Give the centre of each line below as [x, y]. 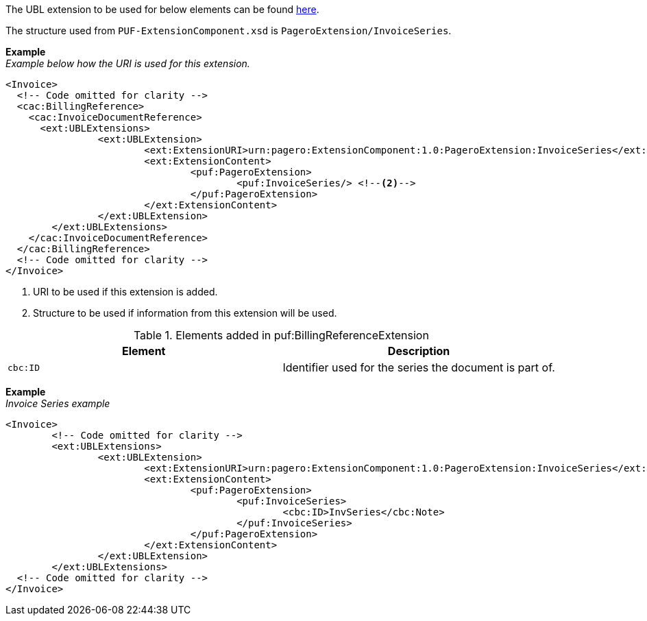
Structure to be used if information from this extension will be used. [185, 313]
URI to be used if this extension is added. [125, 292]
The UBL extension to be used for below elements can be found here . [162, 9]
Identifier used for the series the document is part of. [419, 367]
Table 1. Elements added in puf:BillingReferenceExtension [281, 335]
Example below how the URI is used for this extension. [128, 63]
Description [419, 351]
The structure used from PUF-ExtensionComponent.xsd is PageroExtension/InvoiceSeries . [229, 31]
